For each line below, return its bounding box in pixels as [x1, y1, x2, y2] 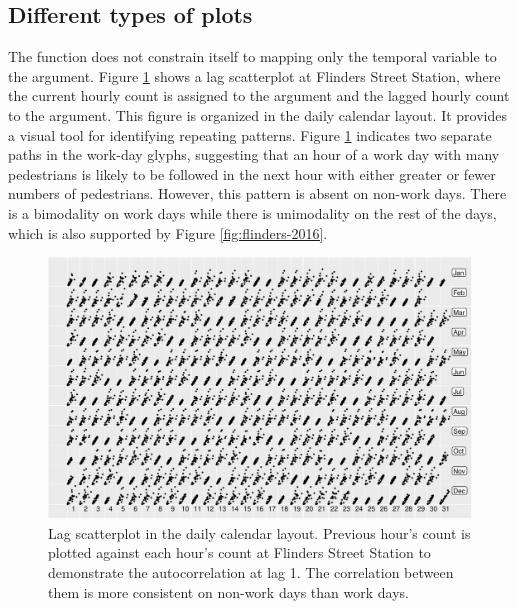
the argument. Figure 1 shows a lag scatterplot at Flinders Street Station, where [8, 65, 501, 86]
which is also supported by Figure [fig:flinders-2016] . [8, 222, 328, 243]
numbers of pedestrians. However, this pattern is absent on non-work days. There [8, 183, 507, 204]
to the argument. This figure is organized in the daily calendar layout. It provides [8, 104, 507, 125]
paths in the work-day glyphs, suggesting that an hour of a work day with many [8, 144, 500, 165]
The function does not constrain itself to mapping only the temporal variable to [8, 46, 497, 67]
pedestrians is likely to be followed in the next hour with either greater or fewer [8, 163, 496, 184]
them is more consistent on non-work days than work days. [48, 581, 409, 602]
